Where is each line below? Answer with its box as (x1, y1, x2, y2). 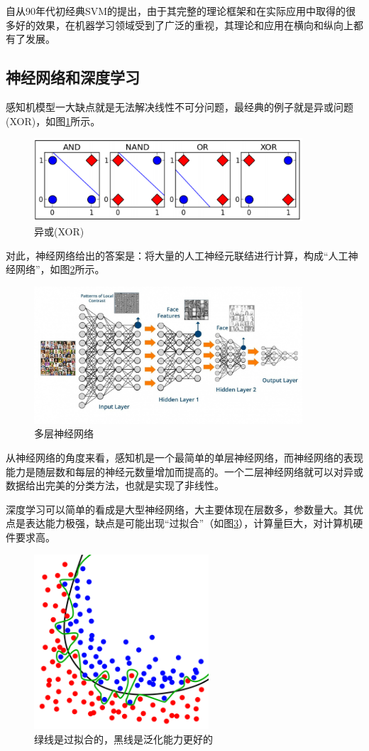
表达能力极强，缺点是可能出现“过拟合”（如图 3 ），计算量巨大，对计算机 (25, 516, 353, 531)
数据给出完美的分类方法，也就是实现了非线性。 (6, 478, 224, 493)
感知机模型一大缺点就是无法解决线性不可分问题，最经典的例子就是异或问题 (6, 99, 353, 114)
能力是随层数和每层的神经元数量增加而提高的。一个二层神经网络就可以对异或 (6, 464, 363, 479)
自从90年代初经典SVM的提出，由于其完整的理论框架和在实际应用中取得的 (6, 4, 346, 18)
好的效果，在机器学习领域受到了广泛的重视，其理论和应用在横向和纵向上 (15, 17, 353, 32)
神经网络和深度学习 (6, 66, 140, 88)
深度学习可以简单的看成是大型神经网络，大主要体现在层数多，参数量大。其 (6, 501, 353, 516)
